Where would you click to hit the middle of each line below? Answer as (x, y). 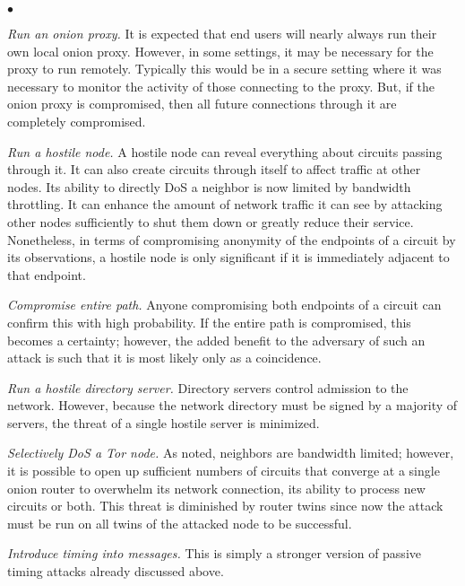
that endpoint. (47, 274)
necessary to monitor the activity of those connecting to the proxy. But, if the (221, 86)
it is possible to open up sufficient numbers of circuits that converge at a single (224, 471)
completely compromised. (77, 121)
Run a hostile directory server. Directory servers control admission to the (208, 387)
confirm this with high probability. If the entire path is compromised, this (209, 322)
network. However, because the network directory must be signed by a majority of (232, 405)
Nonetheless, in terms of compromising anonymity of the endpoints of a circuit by (232, 239)
